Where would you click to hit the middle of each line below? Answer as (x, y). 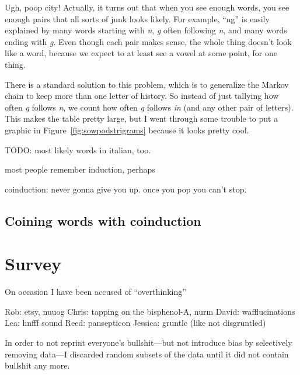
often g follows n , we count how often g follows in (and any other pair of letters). (149, 107)
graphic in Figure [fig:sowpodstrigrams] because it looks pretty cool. (127, 130)
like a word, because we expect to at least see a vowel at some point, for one (141, 53)
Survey (33, 264)
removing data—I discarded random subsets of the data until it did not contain (147, 354)
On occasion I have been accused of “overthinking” (95, 292)
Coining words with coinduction (103, 220)
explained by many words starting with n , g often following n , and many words (146, 30)
